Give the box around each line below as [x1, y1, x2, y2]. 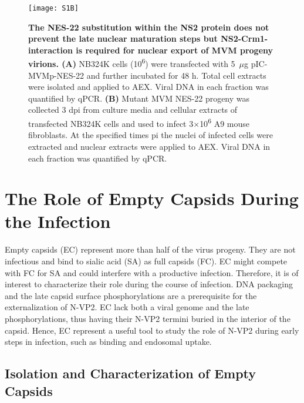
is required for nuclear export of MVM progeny [76, 43, 273, 56]
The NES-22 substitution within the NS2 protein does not [28, 21, 269, 33]
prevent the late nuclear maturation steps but [28, 32, 218, 45]
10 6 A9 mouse [200, 116, 249, 129]
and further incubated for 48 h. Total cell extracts [86, 69, 266, 81]
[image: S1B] [28, 4, 79, 12]
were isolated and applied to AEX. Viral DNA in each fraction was [28, 80, 269, 93]
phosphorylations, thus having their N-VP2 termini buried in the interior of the [5, 312, 291, 324]
